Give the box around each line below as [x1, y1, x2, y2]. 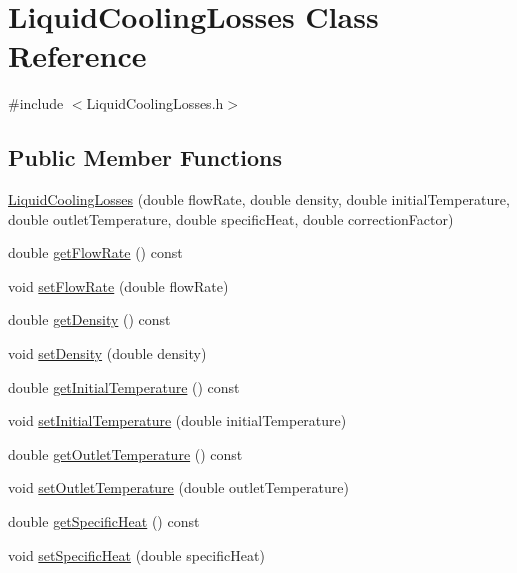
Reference [8, 35, 147, 76]
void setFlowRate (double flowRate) [8, 275, 229, 296]
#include [8, 93, 64, 114]
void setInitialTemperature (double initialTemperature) [8, 410, 347, 431]
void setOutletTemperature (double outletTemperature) [8, 477, 349, 498]
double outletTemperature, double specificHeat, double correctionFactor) [8, 208, 454, 229]
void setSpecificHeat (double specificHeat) [8, 544, 265, 565]
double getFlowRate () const [8, 242, 183, 263]
